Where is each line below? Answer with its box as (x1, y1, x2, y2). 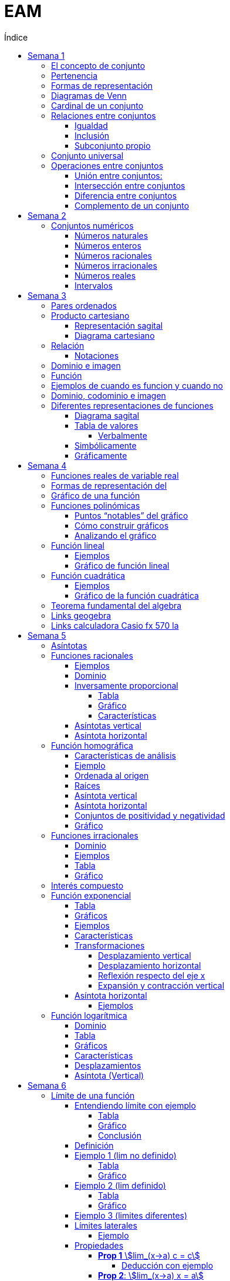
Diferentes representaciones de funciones (51, 400, 214, 411)
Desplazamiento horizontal (98, 960, 201, 970)
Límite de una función (51, 1090, 135, 1100)
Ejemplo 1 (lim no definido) (75, 1150, 177, 1160)
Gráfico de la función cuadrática (75, 590, 199, 601)
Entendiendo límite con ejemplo (75, 1100, 196, 1110)
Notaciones (75, 350, 119, 361)
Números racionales (75, 250, 153, 261)
